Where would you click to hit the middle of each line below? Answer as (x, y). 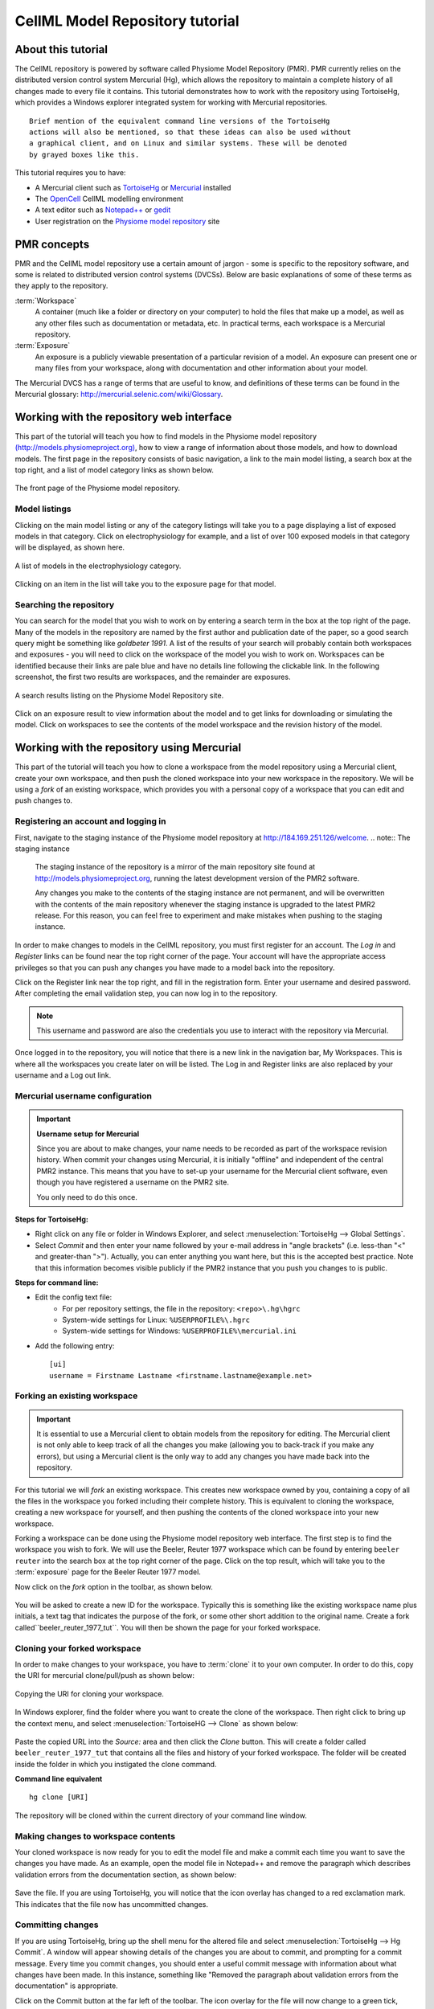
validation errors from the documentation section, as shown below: (126, 1874)
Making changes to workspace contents (95, 1836)
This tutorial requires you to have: (70, 173)
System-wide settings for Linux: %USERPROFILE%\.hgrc (156, 1320)
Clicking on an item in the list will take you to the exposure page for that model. (145, 584)
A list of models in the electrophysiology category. (98, 566)
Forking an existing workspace (76, 1396)
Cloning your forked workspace (78, 1648)
